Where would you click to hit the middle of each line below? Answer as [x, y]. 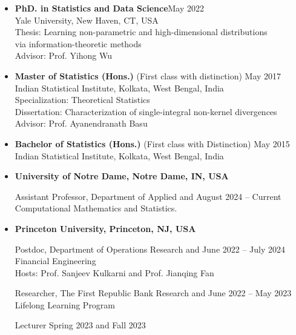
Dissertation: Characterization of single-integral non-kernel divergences [146, 111]
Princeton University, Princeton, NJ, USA [105, 228]
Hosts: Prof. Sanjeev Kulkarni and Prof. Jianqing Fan [114, 272]
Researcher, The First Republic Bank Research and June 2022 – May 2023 [153, 293]
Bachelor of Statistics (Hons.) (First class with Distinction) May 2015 [152, 143]
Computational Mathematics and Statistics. [96, 208]
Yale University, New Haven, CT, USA [87, 20]
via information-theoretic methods [78, 43]
